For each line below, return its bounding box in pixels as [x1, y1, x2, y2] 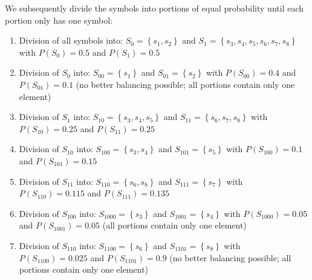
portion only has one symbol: [5, 13, 112, 26]
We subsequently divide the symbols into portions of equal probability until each [5, 2, 304, 14]
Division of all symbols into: [19, 34, 123, 47]
